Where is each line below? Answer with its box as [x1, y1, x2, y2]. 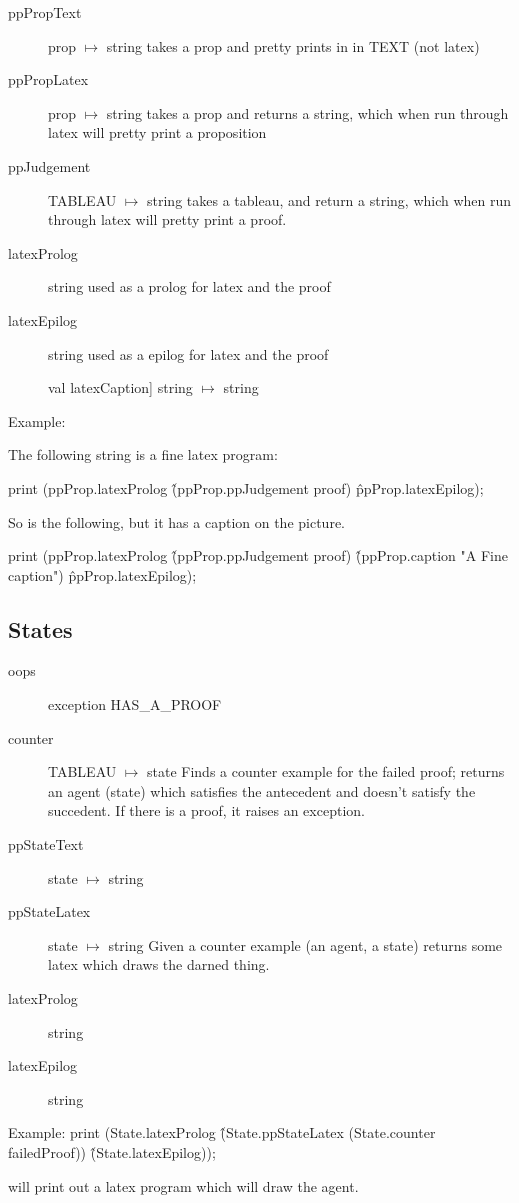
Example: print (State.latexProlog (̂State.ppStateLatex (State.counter [8, 1122, 436, 1143]
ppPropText [8, 2, 82, 22]
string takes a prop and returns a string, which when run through [106, 102, 509, 123]
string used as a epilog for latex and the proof [48, 343, 329, 364]
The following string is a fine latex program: [8, 444, 278, 465]
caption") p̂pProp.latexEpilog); [8, 564, 197, 585]
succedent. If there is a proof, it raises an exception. [48, 800, 365, 821]
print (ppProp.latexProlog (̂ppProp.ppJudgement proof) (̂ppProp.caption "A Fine [8, 545, 508, 566]
